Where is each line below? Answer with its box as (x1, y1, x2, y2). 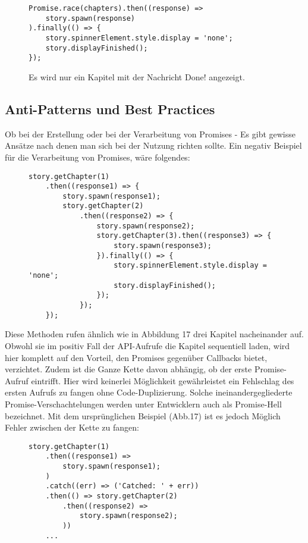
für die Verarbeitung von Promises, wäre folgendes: (5, 150, 190, 163)
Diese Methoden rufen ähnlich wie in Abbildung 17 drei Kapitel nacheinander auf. (5, 328, 304, 340)
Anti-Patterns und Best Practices (5, 99, 215, 118)
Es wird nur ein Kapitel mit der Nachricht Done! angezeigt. (29, 70, 245, 83)
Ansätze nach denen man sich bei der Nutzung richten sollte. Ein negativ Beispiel (5, 139, 302, 152)
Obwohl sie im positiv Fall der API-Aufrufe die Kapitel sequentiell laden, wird (5, 339, 290, 351)
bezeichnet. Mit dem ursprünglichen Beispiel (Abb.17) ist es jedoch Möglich (5, 409, 281, 422)
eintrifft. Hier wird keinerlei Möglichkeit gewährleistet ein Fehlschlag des (31, 374, 294, 387)
